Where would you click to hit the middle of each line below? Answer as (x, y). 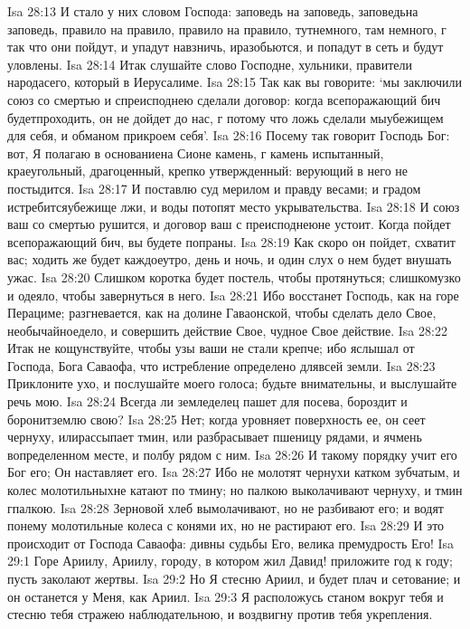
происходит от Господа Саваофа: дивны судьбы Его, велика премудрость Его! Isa (231, 543)
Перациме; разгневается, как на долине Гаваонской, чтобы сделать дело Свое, (222, 313)
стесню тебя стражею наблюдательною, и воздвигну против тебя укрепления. (220, 614)
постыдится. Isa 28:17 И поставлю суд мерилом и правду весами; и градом (214, 188)
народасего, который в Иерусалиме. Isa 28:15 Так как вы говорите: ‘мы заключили (235, 82)
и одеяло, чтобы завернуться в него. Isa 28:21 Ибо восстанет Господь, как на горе (233, 295)
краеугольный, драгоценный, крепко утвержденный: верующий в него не (208, 171)
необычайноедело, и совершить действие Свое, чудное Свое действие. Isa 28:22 (227, 330)
